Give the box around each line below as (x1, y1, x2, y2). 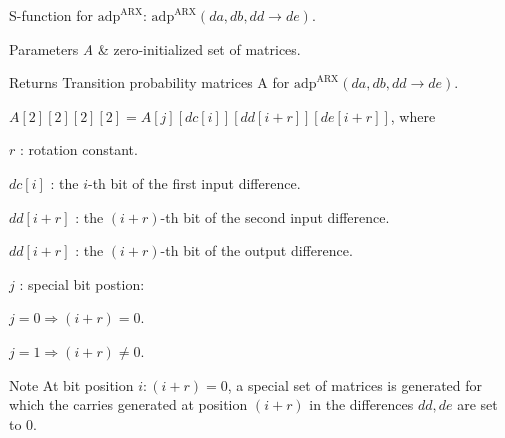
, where (390, 105, 436, 126)
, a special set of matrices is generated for (227, 374, 483, 395)
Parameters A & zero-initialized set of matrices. (9, 38, 301, 59)
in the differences (309, 394, 414, 415)
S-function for (9, 5, 94, 25)
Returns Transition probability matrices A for (9, 72, 290, 93)
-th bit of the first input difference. (88, 172, 301, 193)
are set (457, 394, 498, 415)
